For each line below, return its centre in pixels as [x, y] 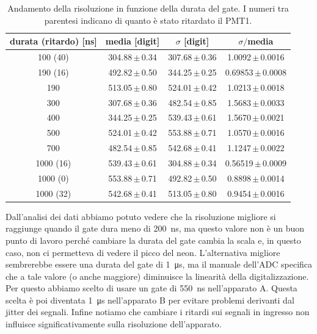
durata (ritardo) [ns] [53, 41]
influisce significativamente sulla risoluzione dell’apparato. [114, 324]
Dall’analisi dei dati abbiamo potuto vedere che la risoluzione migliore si [141, 216]
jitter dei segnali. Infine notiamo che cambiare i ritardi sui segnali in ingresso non [158, 312]
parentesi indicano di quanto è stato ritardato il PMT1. [148, 20]
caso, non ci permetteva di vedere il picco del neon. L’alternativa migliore [143, 252]
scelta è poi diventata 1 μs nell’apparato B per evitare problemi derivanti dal [150, 300]
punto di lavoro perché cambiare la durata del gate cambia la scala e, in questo [153, 240]
